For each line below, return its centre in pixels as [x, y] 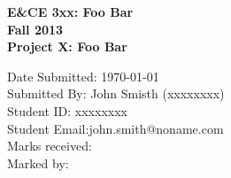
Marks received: [50, 146]
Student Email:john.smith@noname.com [115, 128]
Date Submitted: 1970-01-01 [83, 76]
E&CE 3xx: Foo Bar [70, 12]
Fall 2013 [35, 29]
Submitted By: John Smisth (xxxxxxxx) [116, 93]
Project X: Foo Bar [67, 46]
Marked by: [38, 163]
